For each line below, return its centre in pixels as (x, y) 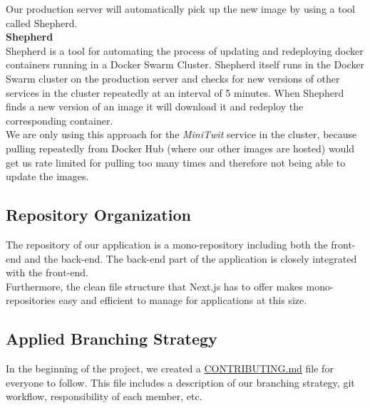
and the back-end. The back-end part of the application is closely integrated (191, 258)
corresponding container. (60, 120)
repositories (31, 300)
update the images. (47, 176)
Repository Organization (98, 215)
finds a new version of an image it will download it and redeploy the (155, 106)
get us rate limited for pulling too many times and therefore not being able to (176, 162)
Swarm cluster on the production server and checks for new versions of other (173, 78)
